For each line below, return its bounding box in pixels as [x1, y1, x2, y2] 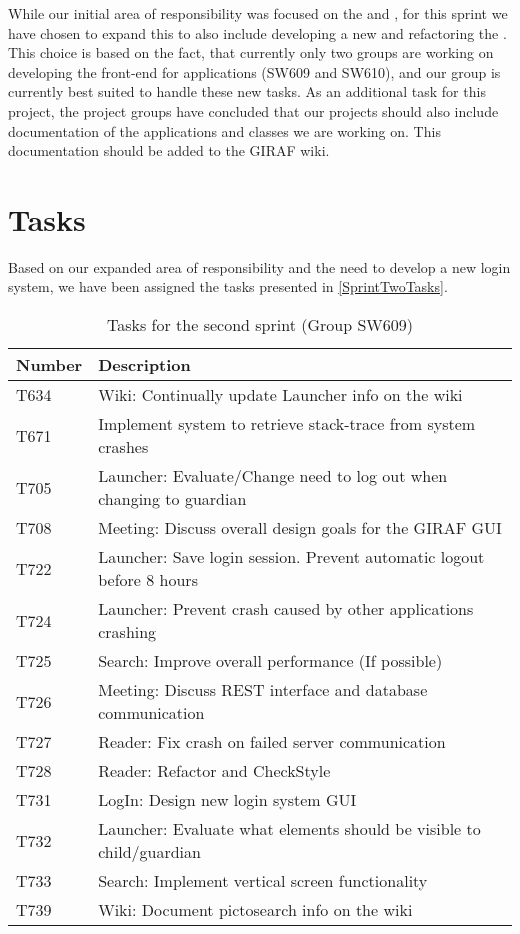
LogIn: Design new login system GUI [98, 788, 357, 812]
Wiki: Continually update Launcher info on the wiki [98, 383, 463, 407]
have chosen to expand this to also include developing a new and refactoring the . [8, 22, 507, 43]
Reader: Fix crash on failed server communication [98, 730, 446, 754]
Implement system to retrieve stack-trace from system [98, 412, 476, 436]
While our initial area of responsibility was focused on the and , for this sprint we [8, 3, 508, 23]
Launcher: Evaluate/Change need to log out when [98, 464, 448, 488]
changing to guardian [98, 487, 247, 511]
